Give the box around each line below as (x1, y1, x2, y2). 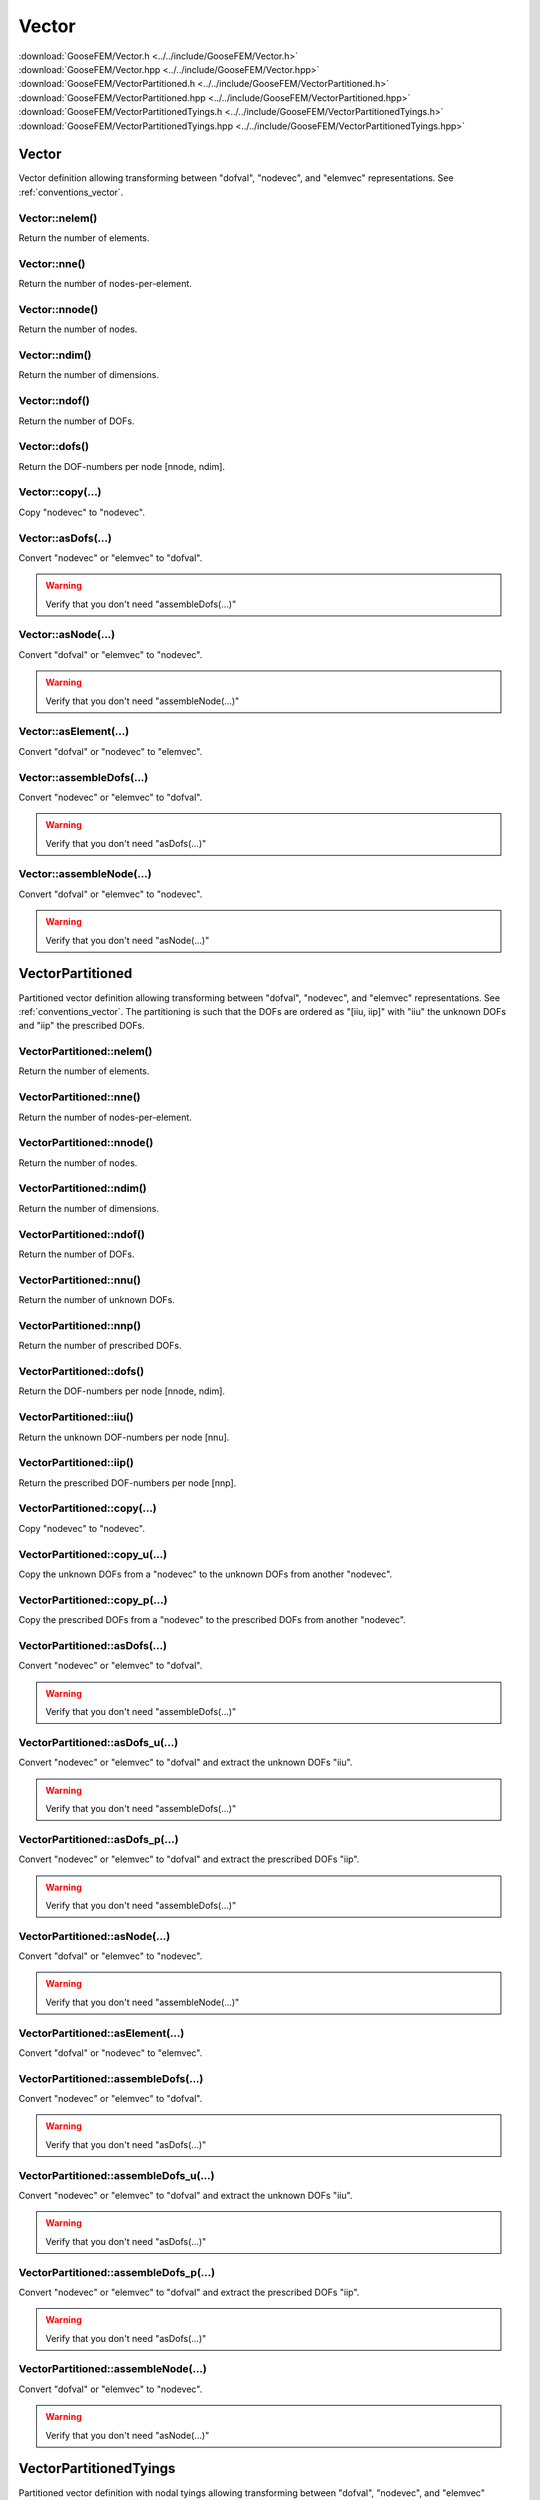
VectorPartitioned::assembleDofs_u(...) (18, 2168, 215, 2182)
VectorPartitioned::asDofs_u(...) (18, 1735, 179, 1749)
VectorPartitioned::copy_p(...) (18, 1593, 168, 1607)
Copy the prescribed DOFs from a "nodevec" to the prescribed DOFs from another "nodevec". (18, 1614, 407, 1626)
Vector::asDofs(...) (18, 531, 112, 545)
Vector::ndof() (18, 394, 90, 408)
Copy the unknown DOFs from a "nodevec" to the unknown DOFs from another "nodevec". (18, 1568, 393, 1580)
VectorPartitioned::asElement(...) (18, 2026, 185, 2040)
